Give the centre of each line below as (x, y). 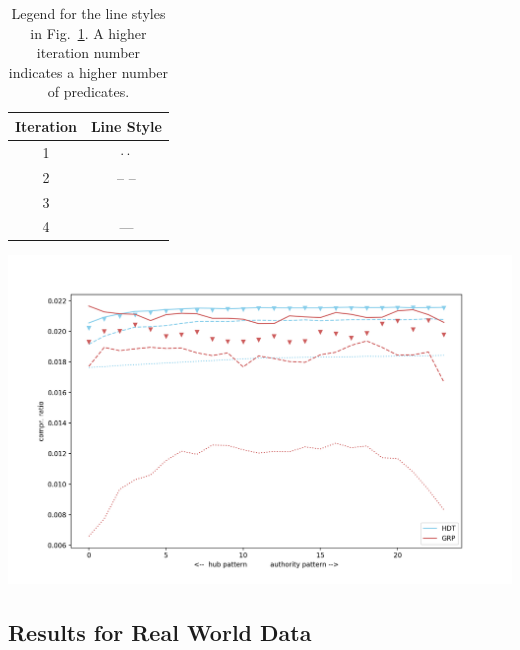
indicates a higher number (88, 71)
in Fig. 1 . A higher (88, 32)
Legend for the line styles (88, 13)
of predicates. (88, 91)
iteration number (88, 52)
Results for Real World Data (160, 631)
